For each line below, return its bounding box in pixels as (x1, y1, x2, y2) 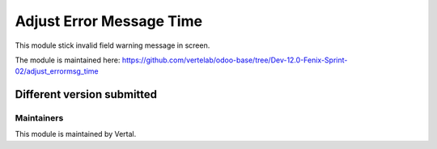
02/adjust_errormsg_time (15, 66, 99, 76)
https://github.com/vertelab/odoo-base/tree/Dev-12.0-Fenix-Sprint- (121, 55, 348, 65)
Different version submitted (15, 87, 158, 101)
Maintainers (15, 113, 64, 124)
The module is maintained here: (15, 55, 121, 65)
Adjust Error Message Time (15, 12, 202, 30)
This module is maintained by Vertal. (15, 130, 137, 139)
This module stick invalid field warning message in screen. (15, 40, 210, 50)
